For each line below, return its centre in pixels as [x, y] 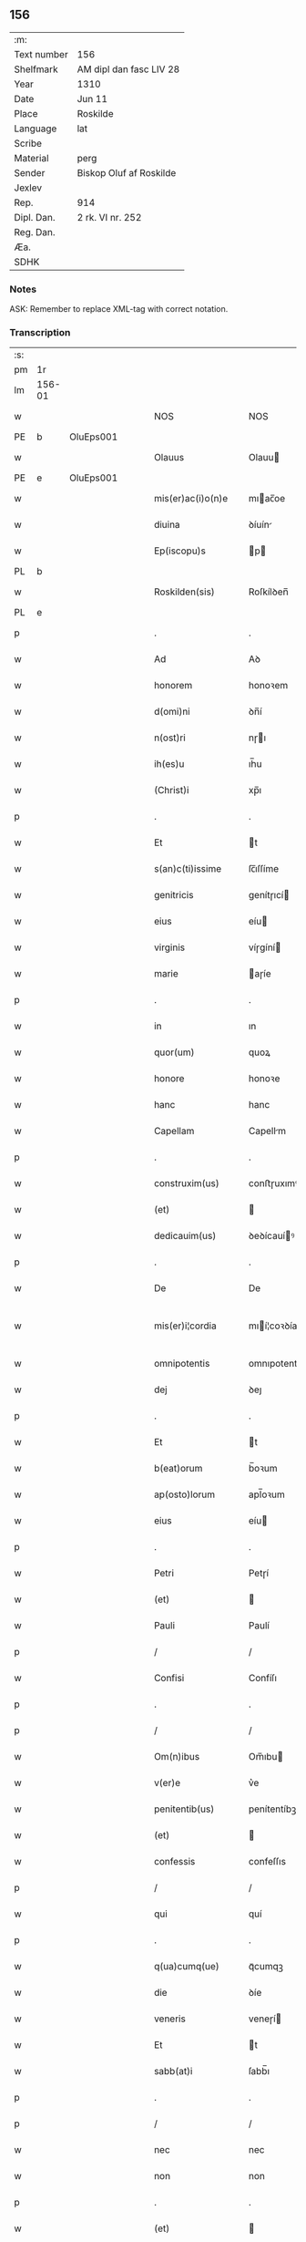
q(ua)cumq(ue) [187, 1967]
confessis [174, 1862]
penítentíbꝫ [272, 1809]
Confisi [169, 1679]
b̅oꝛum [263, 1469]
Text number [41, 54]
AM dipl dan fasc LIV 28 [128, 69]
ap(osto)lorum [184, 1494]
